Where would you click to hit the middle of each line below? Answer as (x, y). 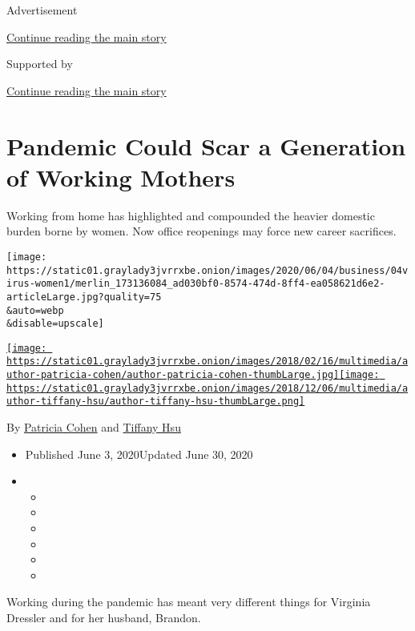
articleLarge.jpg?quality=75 (84, 297)
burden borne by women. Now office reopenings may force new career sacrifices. (201, 231)
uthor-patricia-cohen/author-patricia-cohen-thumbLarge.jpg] (173, 375)
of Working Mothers (121, 177)
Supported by (40, 64)
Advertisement (42, 10)
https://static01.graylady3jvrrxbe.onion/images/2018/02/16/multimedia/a (207, 362)
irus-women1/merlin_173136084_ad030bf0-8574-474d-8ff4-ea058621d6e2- (196, 284)
